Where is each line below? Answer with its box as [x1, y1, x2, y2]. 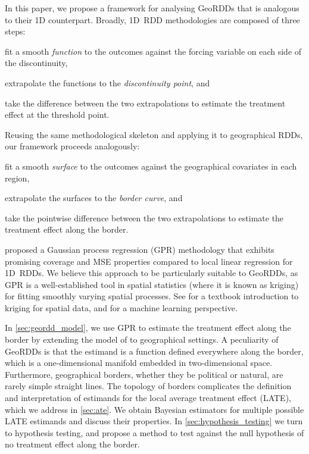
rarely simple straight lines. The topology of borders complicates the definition [5, 380, 292, 392]
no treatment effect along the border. [5, 438, 140, 450]
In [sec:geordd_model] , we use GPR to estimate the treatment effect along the [5, 321, 291, 334]
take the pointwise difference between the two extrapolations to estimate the [5, 211, 284, 224]
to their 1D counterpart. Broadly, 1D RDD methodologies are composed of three [5, 13, 300, 26]
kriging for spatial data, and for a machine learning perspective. [5, 301, 238, 314]
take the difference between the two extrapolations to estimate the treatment [5, 96, 286, 109]
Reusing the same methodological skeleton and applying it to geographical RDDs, [5, 128, 303, 140]
